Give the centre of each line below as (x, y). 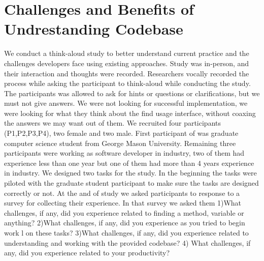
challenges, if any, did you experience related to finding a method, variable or (124, 212)
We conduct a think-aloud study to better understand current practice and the (127, 53)
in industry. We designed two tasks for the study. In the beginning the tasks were (130, 173)
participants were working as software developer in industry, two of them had (124, 153)
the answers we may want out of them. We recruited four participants (113, 123)
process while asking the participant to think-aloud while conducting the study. (127, 83)
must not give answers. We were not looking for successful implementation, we (126, 103)
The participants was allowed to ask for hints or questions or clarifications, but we (132, 93)
